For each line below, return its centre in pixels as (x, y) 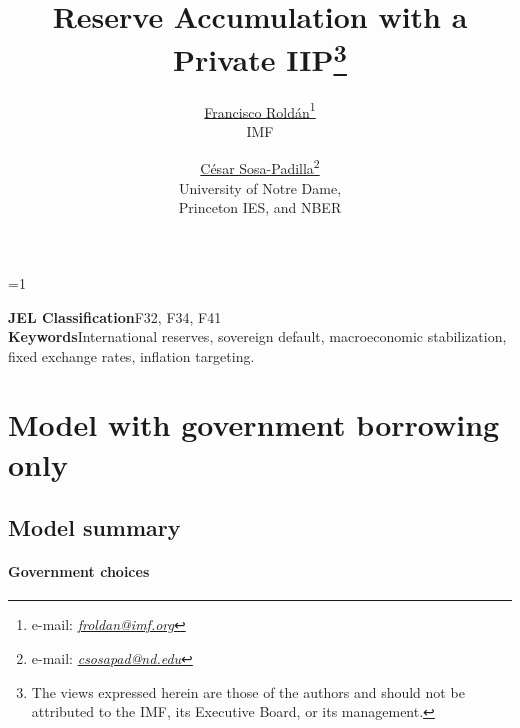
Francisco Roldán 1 (260, 110)
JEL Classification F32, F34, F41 (115, 316)
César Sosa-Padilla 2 (260, 167)
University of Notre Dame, (260, 187)
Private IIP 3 (260, 57)
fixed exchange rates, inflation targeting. (131, 355)
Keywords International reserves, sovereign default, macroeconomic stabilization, (257, 336)
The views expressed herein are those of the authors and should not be (248, 691)
